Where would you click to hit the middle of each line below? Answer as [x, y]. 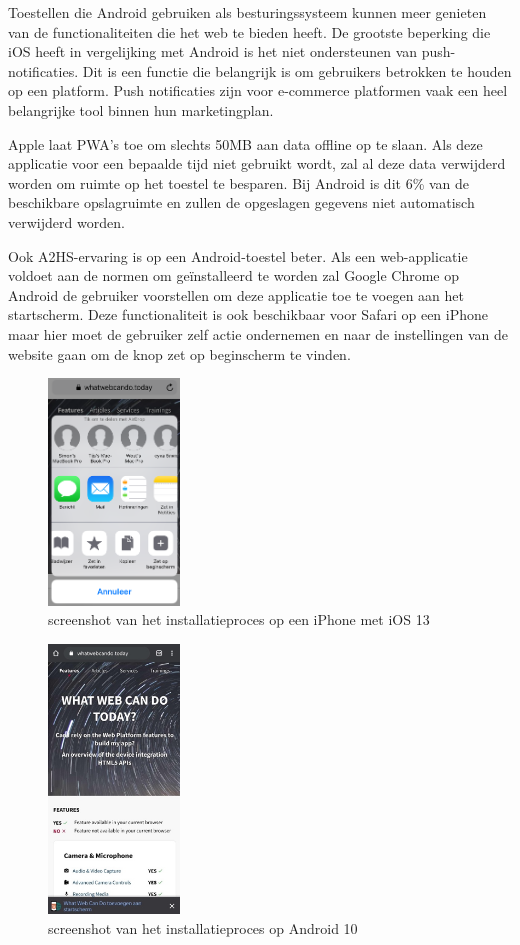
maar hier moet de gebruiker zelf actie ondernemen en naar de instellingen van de [258, 333]
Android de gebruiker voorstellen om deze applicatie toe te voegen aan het [236, 294]
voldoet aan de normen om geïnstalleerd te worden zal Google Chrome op [234, 275]
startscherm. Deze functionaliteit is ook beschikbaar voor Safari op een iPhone [248, 314]
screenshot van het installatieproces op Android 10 [203, 927]
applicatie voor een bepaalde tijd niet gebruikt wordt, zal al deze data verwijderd [257, 163]
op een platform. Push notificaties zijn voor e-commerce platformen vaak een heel [258, 90]
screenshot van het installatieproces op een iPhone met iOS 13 [239, 619]
